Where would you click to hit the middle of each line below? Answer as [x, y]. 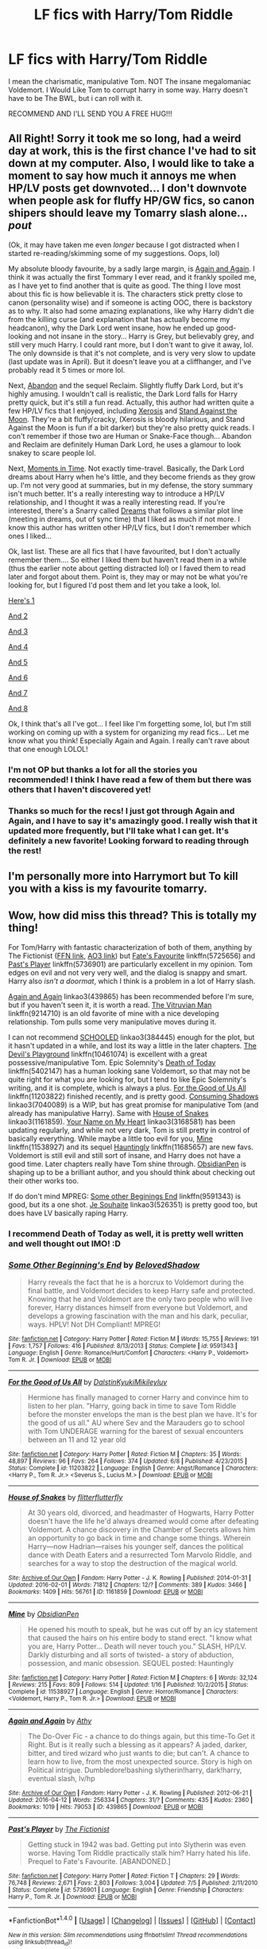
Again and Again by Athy [50, 1721]
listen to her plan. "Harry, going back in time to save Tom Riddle [132, 1406]
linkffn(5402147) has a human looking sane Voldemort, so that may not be [129, 1071]
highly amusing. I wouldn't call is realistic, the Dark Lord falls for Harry [123, 393]
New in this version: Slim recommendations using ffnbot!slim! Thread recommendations [128, 1935]
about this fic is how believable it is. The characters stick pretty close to [126, 294]
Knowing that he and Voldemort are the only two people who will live [140, 1299]
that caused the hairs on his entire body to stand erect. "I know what [140, 1638]
